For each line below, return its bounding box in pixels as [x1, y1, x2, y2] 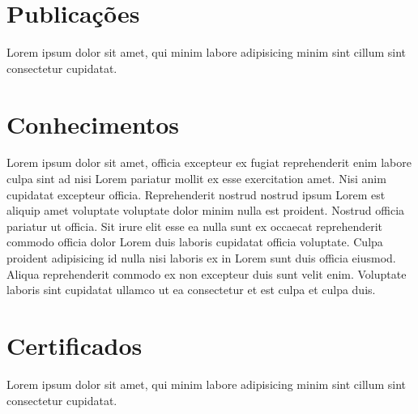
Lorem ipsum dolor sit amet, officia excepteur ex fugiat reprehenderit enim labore [6, 154, 412, 171]
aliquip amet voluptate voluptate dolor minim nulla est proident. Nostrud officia [6, 202, 405, 219]
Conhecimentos [6, 107, 180, 140]
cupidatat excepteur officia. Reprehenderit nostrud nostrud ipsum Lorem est [6, 186, 386, 203]
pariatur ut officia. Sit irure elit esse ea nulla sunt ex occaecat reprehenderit [6, 217, 383, 234]
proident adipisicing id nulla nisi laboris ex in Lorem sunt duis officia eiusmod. [6, 250, 396, 266]
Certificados [6, 328, 143, 361]
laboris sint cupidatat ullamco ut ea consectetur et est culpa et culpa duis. [6, 281, 376, 298]
